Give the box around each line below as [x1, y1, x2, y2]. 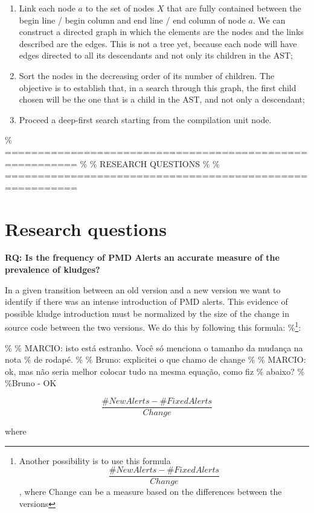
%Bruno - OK [5, 377, 57, 389]
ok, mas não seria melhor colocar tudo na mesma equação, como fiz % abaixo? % [5, 365, 305, 377]
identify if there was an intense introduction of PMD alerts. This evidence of [5, 295, 288, 308]
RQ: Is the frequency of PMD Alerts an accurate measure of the [5, 251, 280, 264]
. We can [252, 13, 286, 26]
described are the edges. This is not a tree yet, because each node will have [19, 37, 297, 49]
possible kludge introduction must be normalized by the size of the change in [5, 307, 289, 319]
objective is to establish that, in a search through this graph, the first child [19, 81, 296, 94]
